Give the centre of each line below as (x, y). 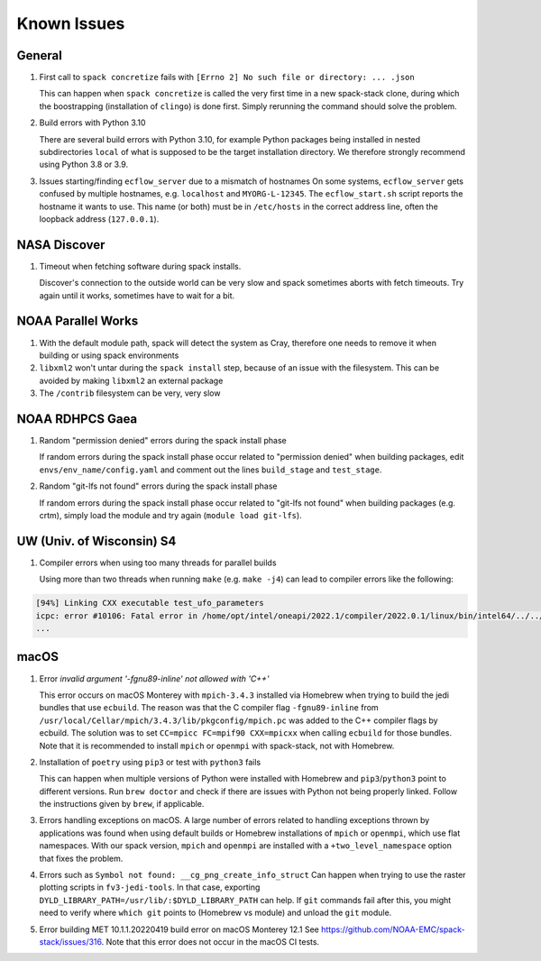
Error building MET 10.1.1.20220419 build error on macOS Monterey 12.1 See (179, 929)
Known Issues (71, 23)
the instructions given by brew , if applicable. (122, 804)
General (40, 55)
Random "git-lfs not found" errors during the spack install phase (159, 486)
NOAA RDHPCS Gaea (77, 419)
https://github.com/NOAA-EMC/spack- (393, 929)
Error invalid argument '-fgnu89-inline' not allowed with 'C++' (154, 678)
